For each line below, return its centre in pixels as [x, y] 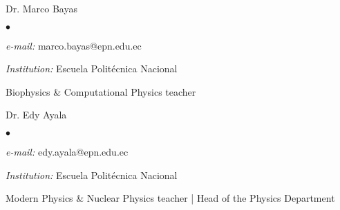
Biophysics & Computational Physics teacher [101, 91]
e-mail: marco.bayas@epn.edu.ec [74, 45]
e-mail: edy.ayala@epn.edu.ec [67, 151]
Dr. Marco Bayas [41, 8]
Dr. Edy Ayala [36, 115]
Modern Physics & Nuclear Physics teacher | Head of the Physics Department [170, 198]
